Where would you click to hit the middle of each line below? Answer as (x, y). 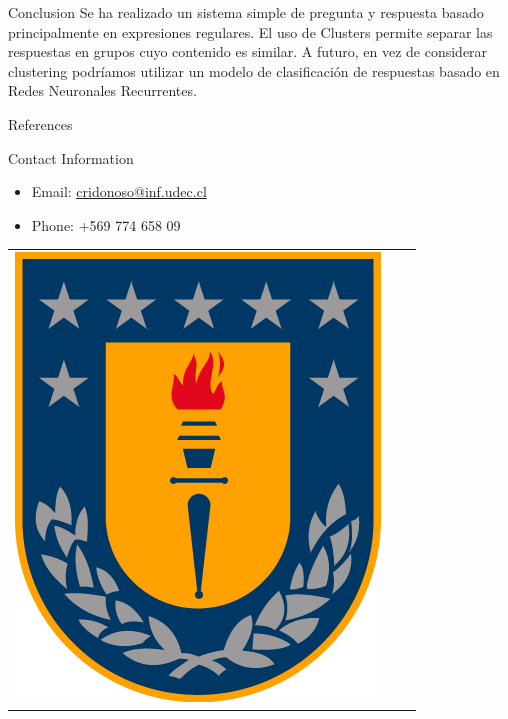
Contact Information (71, 157)
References (40, 123)
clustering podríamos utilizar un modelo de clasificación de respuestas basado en (254, 70)
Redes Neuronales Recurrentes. (102, 90)
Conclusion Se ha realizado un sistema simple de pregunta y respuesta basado (246, 12)
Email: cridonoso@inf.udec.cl (119, 191)
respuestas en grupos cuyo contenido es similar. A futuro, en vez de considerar (248, 51)
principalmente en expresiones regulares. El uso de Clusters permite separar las (250, 31)
